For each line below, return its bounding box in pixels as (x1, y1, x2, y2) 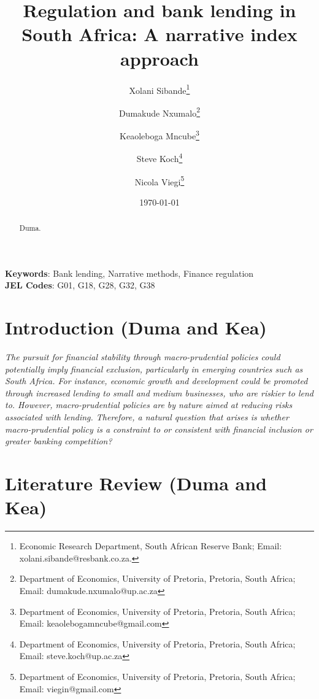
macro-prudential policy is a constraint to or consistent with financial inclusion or (5, 422, 313, 435)
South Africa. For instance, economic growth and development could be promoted (5, 374, 308, 387)
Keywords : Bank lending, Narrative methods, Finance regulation (5, 266, 254, 279)
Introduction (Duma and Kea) (5, 315, 267, 340)
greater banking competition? (5, 434, 112, 447)
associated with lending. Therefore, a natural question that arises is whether (5, 411, 289, 423)
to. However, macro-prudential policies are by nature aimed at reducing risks (5, 398, 293, 411)
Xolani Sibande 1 (129, 82, 190, 96)
